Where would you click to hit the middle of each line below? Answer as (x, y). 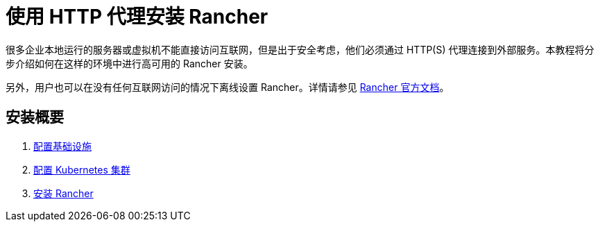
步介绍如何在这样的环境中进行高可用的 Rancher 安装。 (129, 63)
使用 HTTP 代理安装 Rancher (137, 17)
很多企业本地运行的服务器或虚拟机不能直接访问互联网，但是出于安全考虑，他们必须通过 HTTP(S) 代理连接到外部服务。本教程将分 (300, 49)
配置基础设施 (62, 146)
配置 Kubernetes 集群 (82, 169)
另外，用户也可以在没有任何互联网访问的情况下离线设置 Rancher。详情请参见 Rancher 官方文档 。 (228, 87)
